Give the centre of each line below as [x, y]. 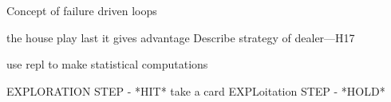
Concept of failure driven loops [82, 10]
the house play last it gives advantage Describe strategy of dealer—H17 [181, 37]
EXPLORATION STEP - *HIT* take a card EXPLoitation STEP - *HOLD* [196, 90]
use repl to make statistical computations [107, 64]
